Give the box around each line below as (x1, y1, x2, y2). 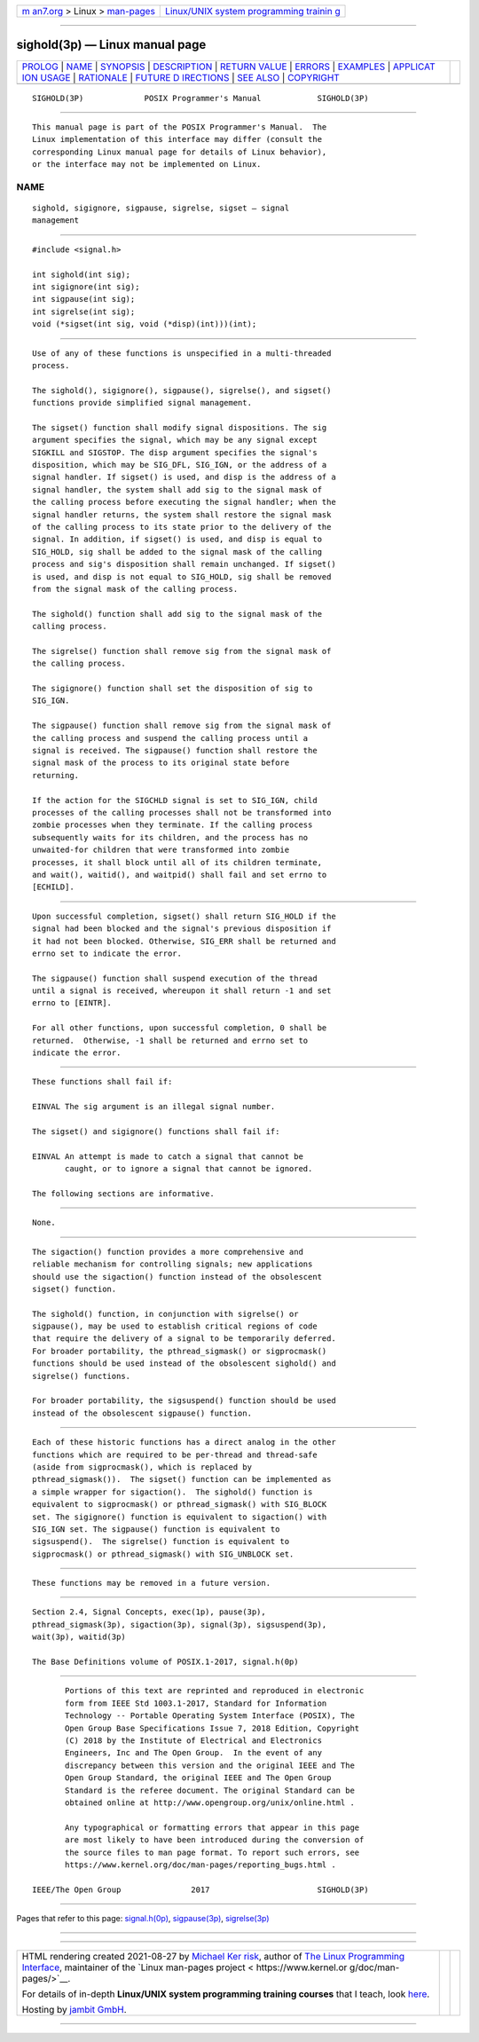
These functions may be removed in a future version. (32, 1578, 271, 1589)
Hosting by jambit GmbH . (21, 2004, 128, 2016)
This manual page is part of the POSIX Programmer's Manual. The (32, 122, 327, 132)
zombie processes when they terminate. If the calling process (32, 820, 313, 830)
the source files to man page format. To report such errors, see (65, 1847, 360, 1857)
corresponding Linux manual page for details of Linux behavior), (32, 146, 327, 157)
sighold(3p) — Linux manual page (16, 37, 207, 52)
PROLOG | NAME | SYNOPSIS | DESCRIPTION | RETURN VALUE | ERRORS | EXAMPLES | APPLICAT (21, 60, 436, 73)
